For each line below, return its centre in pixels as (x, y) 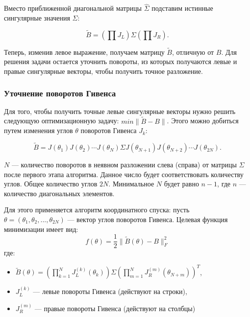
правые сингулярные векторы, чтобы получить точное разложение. (103, 71)
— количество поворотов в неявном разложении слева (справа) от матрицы (124, 165)
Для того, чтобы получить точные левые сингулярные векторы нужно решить (120, 111)
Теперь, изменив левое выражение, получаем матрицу (84, 52)
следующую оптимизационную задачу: (62, 121)
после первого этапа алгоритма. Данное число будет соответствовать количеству (124, 174)
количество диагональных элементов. (59, 193)
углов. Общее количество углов (51, 184)
